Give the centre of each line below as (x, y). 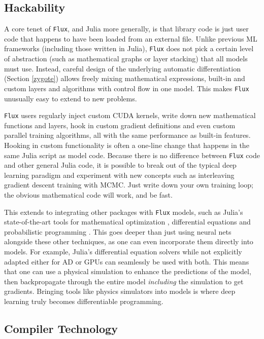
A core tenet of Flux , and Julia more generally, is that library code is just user (126, 29)
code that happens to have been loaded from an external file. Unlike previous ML (131, 38)
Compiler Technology (61, 328)
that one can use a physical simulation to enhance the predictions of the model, (128, 271)
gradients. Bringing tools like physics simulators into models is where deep (120, 291)
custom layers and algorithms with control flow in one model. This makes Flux (127, 88)
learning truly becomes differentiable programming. (84, 301)
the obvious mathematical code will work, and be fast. (88, 195)
